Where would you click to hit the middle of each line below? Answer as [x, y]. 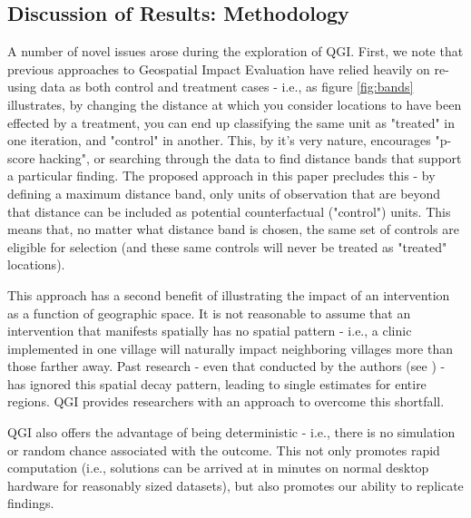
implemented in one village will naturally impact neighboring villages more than [231, 348]
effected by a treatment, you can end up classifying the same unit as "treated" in [231, 122]
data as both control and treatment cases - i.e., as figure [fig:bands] [227, 87]
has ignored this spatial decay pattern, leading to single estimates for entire [217, 383]
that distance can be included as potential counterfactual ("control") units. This [229, 211]
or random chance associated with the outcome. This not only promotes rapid [224, 450]
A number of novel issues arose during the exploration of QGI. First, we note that [235, 51]
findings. [31, 503]
